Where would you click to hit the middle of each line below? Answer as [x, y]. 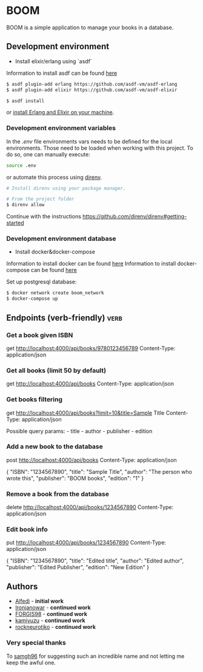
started [15, 223]
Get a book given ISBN [40, 335]
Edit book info [27, 530]
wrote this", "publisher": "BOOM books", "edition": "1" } [75, 478]
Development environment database [61, 239]
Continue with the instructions [44, 216]
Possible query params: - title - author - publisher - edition [79, 431]
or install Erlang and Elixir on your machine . [60, 113]
